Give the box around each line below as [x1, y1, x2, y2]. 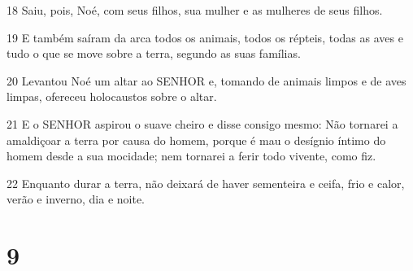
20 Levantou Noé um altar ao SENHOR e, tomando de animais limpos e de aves [7, 72, 406, 89]
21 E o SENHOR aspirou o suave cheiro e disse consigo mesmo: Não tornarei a [7, 115, 398, 132]
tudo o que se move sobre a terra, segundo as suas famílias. [7, 45, 301, 62]
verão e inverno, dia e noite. [7, 190, 146, 208]
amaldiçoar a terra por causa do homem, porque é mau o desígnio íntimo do [7, 131, 386, 148]
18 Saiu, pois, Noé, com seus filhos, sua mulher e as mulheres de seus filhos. [7, 2, 383, 18]
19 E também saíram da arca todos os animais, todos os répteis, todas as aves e [7, 28, 403, 46]
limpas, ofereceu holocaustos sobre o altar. [7, 88, 217, 105]
